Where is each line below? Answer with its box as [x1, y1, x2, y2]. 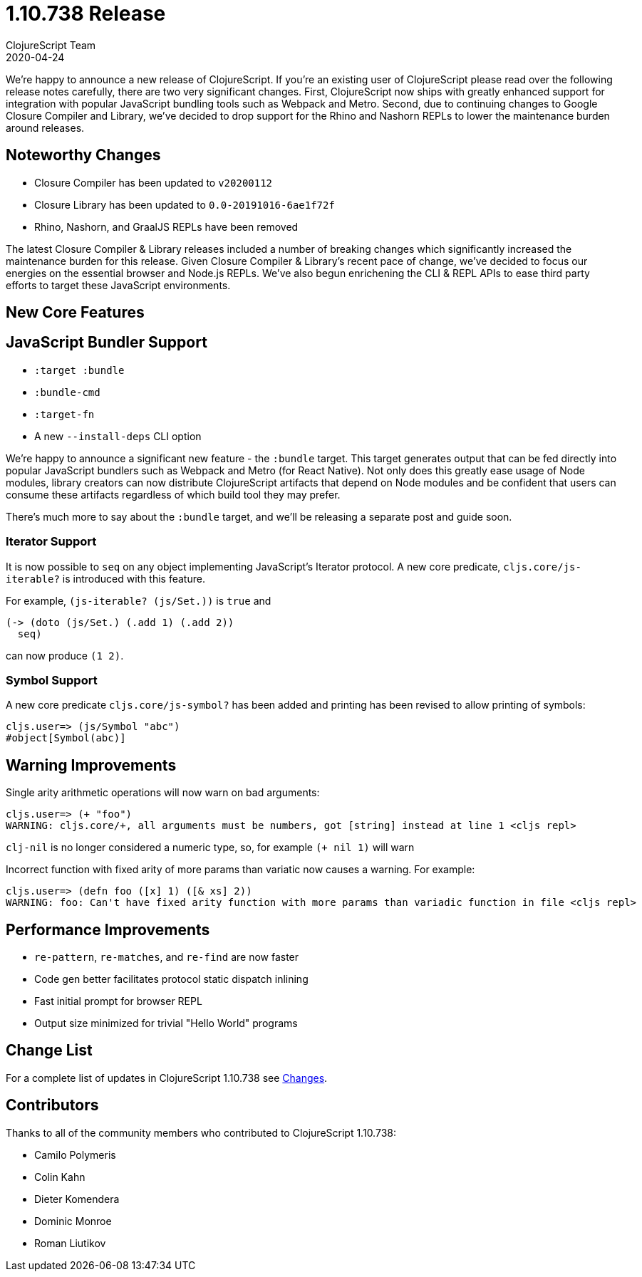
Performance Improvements [6, 920, 210, 939]
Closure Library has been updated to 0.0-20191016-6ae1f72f [34, 198, 335, 211]
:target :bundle [34, 364, 125, 376]
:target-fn [34, 408, 95, 420]
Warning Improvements [6, 756, 177, 774]
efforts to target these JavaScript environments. [6, 278, 231, 291]
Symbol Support [6, 672, 98, 687]
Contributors [6, 1096, 99, 1115]
